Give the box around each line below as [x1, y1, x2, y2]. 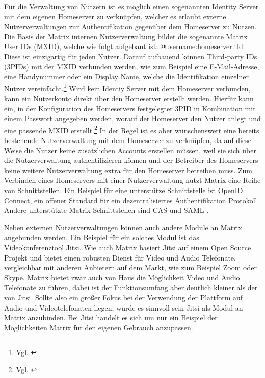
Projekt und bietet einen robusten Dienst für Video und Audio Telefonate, [4, 252, 236, 263]
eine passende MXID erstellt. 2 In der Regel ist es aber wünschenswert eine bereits [4, 123, 259, 135]
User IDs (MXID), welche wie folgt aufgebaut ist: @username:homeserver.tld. [4, 41, 245, 52]
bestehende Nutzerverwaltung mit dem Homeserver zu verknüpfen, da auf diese [4, 135, 251, 146]
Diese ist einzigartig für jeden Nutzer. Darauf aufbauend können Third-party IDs [4, 51, 257, 61]
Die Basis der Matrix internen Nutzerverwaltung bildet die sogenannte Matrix [4, 31, 248, 41]
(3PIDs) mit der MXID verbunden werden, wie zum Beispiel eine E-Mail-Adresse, [4, 61, 259, 72]
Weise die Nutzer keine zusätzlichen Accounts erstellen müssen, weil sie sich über [4, 145, 256, 155]
